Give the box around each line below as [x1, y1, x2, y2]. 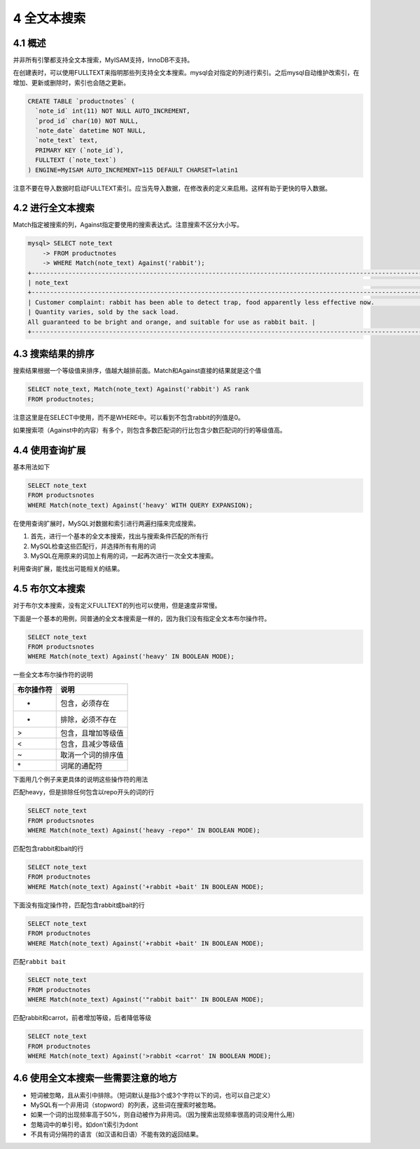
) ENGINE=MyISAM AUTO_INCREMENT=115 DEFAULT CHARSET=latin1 [27, 165, 239, 174]
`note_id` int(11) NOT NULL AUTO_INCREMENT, [35, 107, 190, 115]
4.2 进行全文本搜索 [13, 202, 94, 214]
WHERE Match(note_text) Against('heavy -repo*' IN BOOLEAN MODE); [27, 827, 260, 834]
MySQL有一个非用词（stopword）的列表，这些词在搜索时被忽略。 [30, 1101, 220, 1109]
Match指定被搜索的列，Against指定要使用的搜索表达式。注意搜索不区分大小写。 [13, 221, 243, 229]
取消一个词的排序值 [60, 750, 124, 760]
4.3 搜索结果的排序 [13, 348, 94, 360]
